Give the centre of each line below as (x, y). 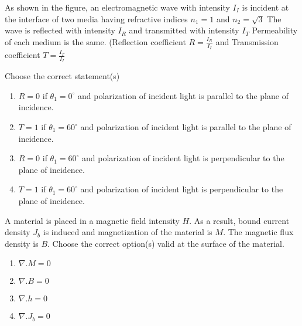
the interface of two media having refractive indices (96, 18)
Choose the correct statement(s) (62, 76)
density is (22, 243)
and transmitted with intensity (184, 30)
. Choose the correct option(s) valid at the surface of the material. (166, 243)
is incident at (265, 7)
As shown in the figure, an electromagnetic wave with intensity (117, 7)
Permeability (275, 30)
